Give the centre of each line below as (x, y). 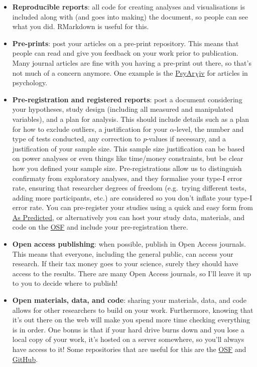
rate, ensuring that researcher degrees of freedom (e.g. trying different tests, (129, 188)
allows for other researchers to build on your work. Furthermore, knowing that (133, 310)
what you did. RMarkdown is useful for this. (81, 26)
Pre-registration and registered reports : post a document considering (127, 99)
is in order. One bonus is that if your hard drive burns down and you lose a (128, 329)
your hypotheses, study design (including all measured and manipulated (123, 109)
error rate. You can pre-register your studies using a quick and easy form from (133, 207)
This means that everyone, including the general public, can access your (123, 253)
